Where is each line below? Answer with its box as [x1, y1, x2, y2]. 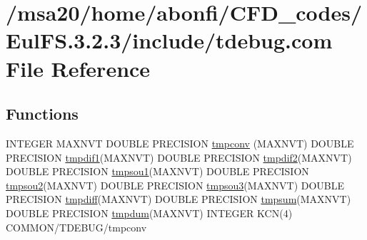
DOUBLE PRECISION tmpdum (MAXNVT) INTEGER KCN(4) [6, 205, 293, 220]
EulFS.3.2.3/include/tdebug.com [6, 26, 333, 55]
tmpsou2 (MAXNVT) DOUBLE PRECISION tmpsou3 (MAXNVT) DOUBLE [6, 177, 345, 192]
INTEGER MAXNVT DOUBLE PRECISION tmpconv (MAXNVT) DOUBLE [6, 135, 354, 150]
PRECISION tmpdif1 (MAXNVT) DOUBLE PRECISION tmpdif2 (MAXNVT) [6, 150, 352, 165]
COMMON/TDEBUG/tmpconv [6, 219, 147, 234]
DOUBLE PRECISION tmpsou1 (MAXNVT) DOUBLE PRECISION [6, 164, 309, 179]
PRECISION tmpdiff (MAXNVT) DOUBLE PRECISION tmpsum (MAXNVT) [6, 192, 351, 207]
